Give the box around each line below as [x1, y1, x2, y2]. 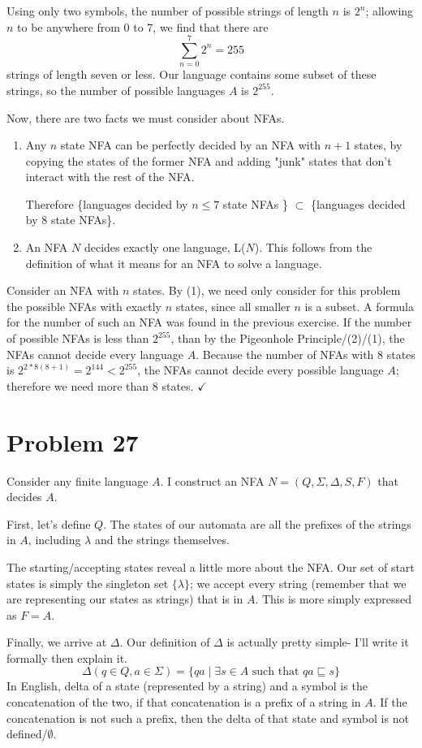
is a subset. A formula [304, 297, 414, 314]
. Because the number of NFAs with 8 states [196, 345, 416, 362]
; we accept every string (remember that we [189, 574, 407, 591]
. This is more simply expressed [255, 590, 411, 607]
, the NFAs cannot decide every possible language [137, 361, 384, 378]
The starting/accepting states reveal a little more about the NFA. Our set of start [6, 558, 415, 575]
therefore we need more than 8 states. [6, 377, 194, 394]
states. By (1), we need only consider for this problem [133, 282, 401, 299]
